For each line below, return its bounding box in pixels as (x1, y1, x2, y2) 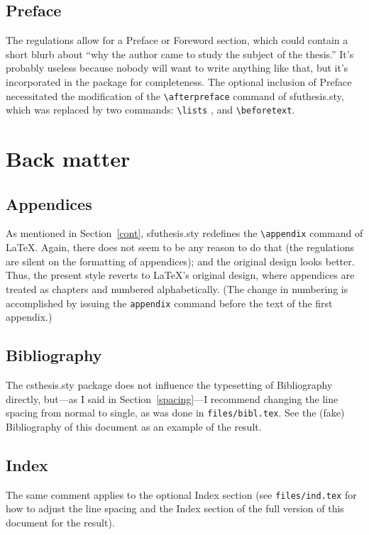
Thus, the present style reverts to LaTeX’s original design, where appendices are (6, 267, 355, 282)
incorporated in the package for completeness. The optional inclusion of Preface (6, 74, 352, 89)
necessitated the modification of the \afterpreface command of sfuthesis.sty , (6, 88, 344, 103)
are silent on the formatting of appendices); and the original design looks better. (6, 253, 355, 268)
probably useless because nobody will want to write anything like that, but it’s (6, 60, 348, 75)
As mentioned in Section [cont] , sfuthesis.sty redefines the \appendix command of (6, 226, 363, 241)
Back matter (6, 144, 131, 173)
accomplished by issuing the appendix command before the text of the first (6, 295, 333, 310)
